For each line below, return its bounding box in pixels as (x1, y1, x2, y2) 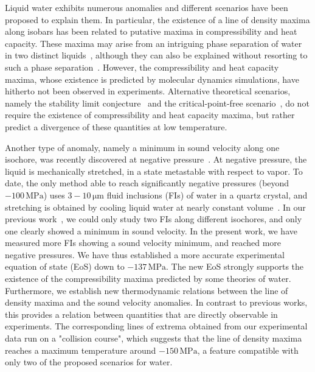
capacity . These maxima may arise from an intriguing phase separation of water (5, 37, 302, 49)
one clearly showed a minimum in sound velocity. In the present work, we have (5, 224, 297, 237)
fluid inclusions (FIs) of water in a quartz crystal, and (106, 188, 308, 201)
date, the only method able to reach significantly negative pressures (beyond (5, 177, 289, 189)
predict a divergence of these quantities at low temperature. (5, 120, 227, 133)
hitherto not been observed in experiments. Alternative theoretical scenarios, (5, 85, 291, 97)
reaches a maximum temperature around (5, 343, 156, 356)
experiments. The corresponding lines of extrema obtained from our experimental (5, 320, 308, 332)
